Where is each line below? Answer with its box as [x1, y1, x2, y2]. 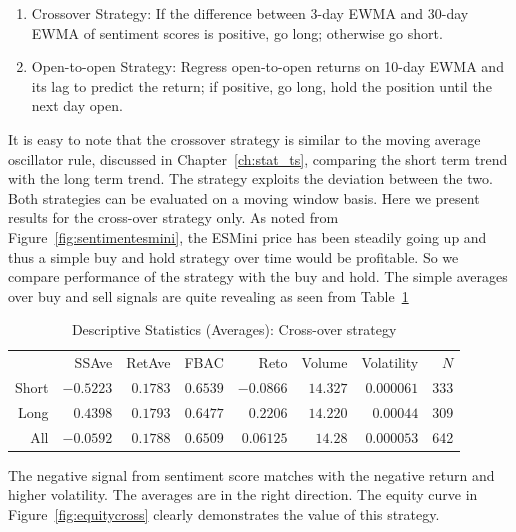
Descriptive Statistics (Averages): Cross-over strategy [71, 319, 397, 340]
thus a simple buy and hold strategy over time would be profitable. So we [8, 246, 459, 267]
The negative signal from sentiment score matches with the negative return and [8, 464, 495, 485]
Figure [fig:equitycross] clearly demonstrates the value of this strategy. [8, 503, 440, 524]
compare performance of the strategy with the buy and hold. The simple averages [8, 266, 508, 287]
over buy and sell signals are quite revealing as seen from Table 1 [8, 285, 409, 306]
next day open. [31, 95, 123, 116]
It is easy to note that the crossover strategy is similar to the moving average [8, 128, 481, 149]
